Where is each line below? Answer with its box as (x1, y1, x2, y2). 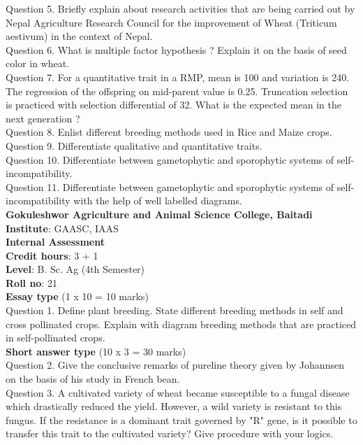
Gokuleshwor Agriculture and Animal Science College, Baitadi (6, 206, 313, 221)
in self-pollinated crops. (6, 330, 105, 345)
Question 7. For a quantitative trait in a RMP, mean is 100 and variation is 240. (6, 69, 350, 84)
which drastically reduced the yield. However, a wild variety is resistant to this (6, 399, 342, 414)
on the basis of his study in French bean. (6, 372, 180, 386)
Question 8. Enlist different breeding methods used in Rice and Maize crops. (6, 125, 332, 139)
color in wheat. (6, 56, 70, 71)
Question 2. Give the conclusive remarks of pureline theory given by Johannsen (6, 358, 344, 372)
